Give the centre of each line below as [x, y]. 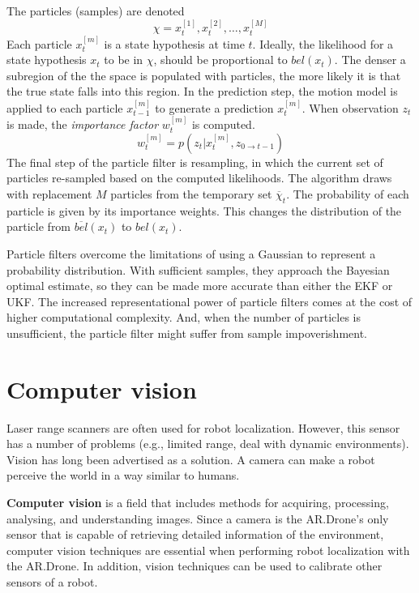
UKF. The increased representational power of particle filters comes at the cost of [209, 301]
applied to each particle [65, 107]
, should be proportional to [220, 60]
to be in [124, 60]
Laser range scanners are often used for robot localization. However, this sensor [203, 427]
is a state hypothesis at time [174, 43]
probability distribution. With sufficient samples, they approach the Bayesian [198, 269]
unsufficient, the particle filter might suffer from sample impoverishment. [187, 333]
